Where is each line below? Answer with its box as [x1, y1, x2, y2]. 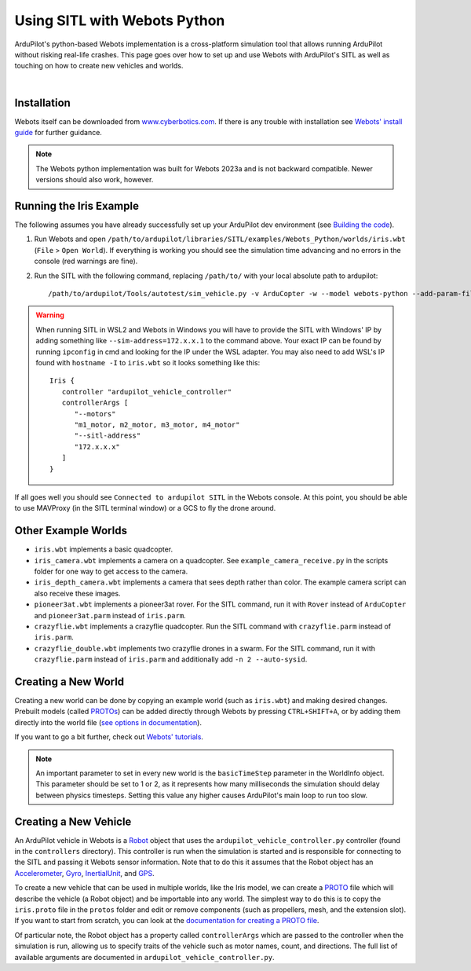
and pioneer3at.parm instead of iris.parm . [34, 610, 186, 620]
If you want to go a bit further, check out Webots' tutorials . [14, 732, 204, 742]
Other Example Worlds [14, 524, 127, 537]
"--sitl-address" [74, 431, 141, 440]
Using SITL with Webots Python [14, 12, 225, 29]
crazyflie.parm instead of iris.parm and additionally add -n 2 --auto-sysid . [34, 654, 308, 664]
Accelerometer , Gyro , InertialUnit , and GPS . [14, 868, 155, 878]
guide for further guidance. [14, 128, 102, 137]
